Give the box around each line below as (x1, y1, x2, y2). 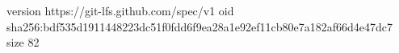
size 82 (6, 34, 40, 51)
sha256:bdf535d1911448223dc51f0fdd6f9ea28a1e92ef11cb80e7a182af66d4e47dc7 (6, 18, 393, 35)
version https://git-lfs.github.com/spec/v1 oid (6, 2, 234, 18)
